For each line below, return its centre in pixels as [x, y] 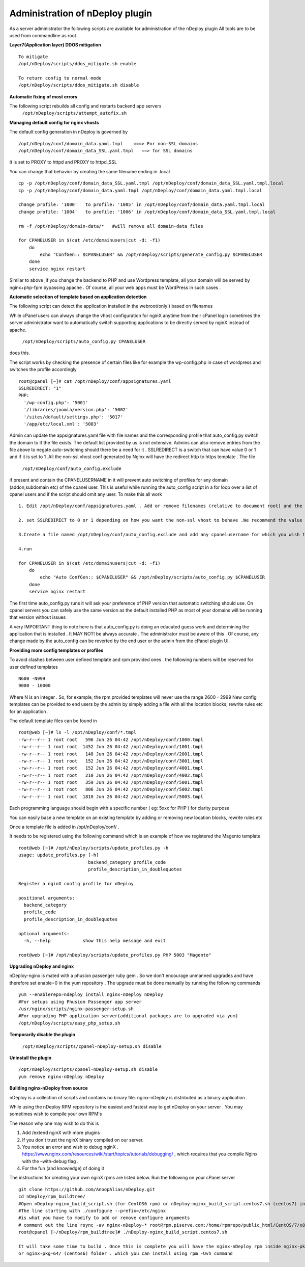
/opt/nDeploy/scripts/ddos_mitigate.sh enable [78, 64]
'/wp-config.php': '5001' [56, 402]
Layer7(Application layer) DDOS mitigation [55, 45]
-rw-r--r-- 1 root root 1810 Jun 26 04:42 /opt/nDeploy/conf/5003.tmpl [111, 797]
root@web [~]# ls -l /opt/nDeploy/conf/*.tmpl [78, 732]
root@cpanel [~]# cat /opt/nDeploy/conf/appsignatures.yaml [95, 381]
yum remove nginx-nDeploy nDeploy [61, 1076]
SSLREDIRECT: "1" [40, 388]
